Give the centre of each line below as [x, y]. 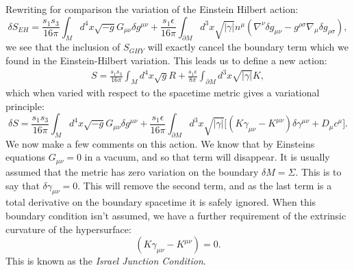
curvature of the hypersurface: [68, 229]
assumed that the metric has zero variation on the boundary [132, 171]
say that [23, 185]
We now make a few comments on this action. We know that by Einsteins [160, 143]
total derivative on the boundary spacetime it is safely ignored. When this [161, 202]
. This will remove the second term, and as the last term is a [205, 185]
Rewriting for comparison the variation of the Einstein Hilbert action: [152, 9]
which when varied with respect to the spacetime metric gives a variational [163, 92]
